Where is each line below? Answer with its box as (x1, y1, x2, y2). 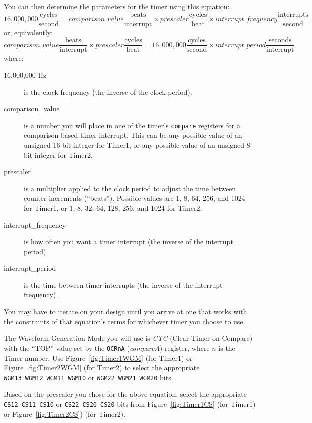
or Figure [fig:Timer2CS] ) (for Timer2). (4, 408, 126, 419)
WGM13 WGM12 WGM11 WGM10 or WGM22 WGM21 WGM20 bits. (4, 372, 173, 382)
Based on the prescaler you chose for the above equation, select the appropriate (4, 389, 247, 399)
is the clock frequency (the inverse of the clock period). (24, 86, 192, 97)
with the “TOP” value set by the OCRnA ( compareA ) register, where (4, 342, 210, 353)
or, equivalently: (4, 27, 53, 37)
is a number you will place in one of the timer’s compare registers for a (24, 120, 240, 130)
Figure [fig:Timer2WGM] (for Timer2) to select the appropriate (4, 362, 200, 373)
